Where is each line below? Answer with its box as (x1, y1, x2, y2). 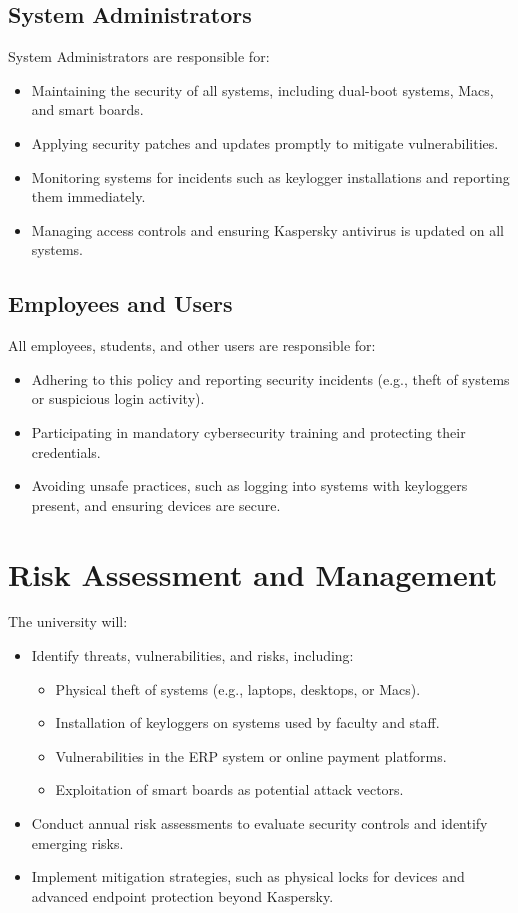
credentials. (31, 441, 101, 462)
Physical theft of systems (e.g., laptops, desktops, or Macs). (55, 678, 421, 699)
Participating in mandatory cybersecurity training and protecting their (31, 421, 466, 442)
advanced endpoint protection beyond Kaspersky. (31, 885, 334, 906)
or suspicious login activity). (31, 388, 205, 409)
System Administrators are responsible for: (8, 46, 270, 67)
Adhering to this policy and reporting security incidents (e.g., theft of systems (31, 368, 510, 389)
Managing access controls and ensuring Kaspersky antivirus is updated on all (31, 219, 504, 240)
